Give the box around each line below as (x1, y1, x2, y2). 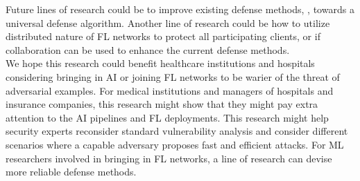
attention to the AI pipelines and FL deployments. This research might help (6, 110, 329, 124)
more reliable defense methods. (6, 164, 137, 179)
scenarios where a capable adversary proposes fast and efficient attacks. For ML (6, 137, 344, 151)
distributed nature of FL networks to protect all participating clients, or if (6, 29, 320, 44)
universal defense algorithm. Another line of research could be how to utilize (6, 15, 330, 30)
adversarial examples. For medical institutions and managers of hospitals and (6, 83, 334, 97)
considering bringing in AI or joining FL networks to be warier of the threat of (6, 69, 340, 84)
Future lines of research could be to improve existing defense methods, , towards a (6, 2, 354, 16)
